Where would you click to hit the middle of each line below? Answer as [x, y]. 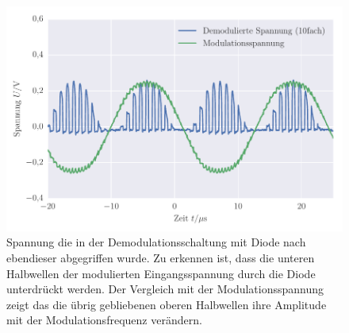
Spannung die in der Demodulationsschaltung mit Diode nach [156, 242]
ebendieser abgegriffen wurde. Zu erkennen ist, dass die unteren [161, 257]
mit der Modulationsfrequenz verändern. [104, 320]
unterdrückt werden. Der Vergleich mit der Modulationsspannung [165, 289]
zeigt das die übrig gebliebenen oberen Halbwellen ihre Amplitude [167, 304]
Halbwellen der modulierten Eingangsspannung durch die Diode [161, 273]
